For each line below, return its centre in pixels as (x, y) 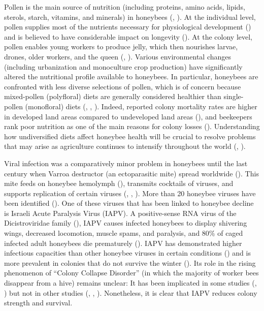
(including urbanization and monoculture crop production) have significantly (123, 66)
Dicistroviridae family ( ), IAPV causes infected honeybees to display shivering (126, 223)
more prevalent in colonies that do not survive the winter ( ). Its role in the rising (130, 262)
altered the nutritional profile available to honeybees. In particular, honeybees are (131, 76)
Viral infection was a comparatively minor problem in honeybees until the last (126, 163)
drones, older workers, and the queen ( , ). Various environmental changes (118, 56)
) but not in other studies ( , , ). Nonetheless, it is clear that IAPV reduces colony (131, 292)
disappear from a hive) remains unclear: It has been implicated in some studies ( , (130, 283)
